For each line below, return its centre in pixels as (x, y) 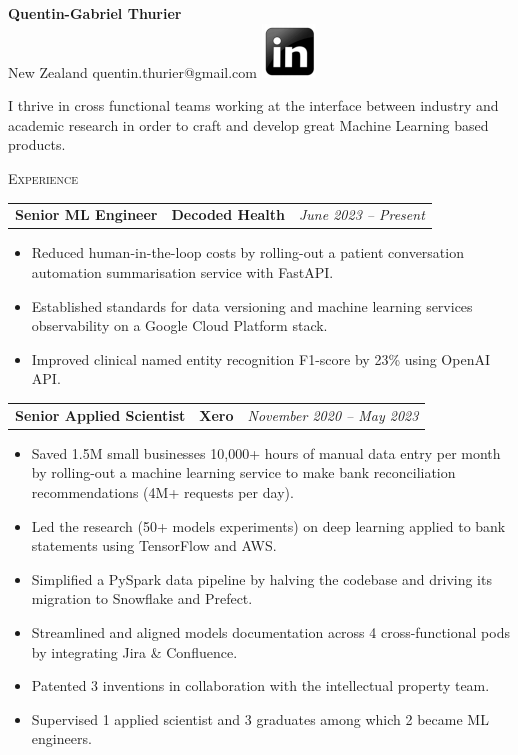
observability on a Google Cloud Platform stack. (179, 325)
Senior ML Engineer (86, 214)
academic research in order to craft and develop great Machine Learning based (248, 124)
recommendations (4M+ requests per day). (162, 492)
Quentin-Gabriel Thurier (95, 13)
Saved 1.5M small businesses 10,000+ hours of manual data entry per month (266, 452)
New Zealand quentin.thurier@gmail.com (133, 71)
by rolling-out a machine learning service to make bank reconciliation (243, 472)
